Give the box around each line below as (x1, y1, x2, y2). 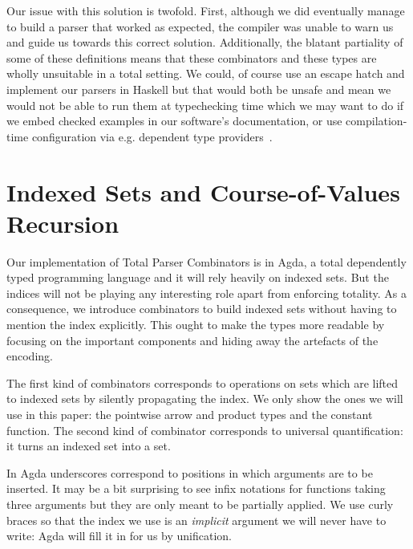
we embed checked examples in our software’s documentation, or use (6, 112, 342, 129)
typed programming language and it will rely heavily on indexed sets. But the (6, 269, 389, 286)
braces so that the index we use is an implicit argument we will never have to (6, 511, 387, 528)
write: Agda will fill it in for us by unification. (6, 527, 232, 544)
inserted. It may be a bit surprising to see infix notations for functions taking (6, 480, 386, 497)
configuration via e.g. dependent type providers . (31, 128, 273, 144)
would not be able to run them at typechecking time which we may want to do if (6, 96, 404, 113)
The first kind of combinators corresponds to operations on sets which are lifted (6, 374, 399, 391)
